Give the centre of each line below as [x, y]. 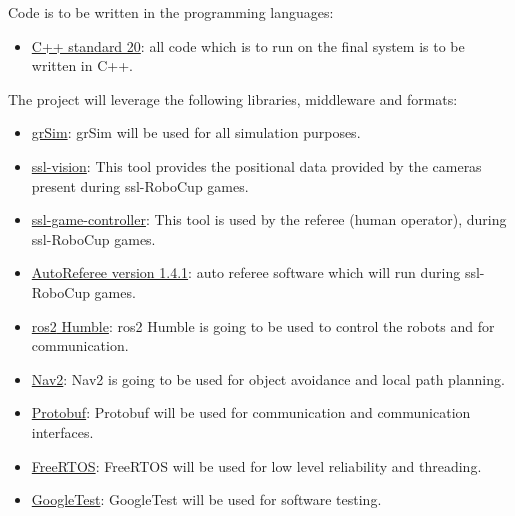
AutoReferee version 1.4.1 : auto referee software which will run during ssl [255, 272]
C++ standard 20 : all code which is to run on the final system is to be [248, 45]
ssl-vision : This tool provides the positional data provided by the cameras [256, 165]
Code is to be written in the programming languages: [171, 12]
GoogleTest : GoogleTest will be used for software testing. [206, 499]
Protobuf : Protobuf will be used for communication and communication [251, 412]
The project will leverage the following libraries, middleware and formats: [233, 98]
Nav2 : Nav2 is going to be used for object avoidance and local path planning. [268, 378]
